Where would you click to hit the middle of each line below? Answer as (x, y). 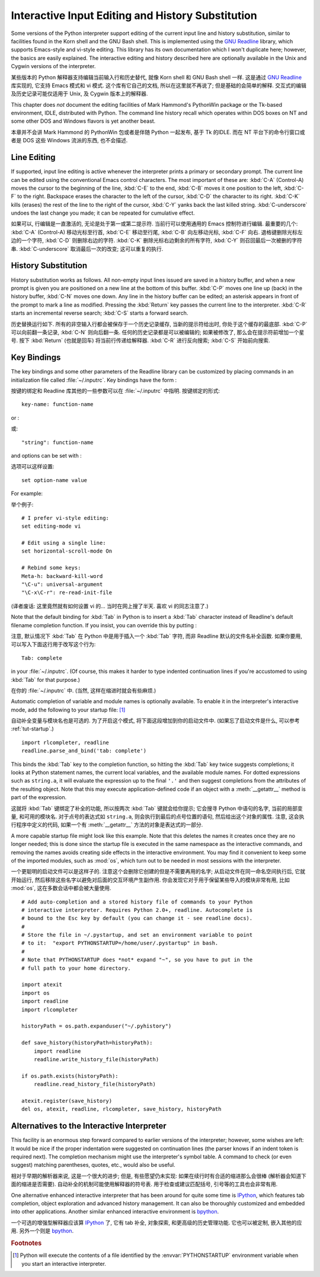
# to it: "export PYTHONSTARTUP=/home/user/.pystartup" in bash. (120, 943)
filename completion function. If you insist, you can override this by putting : (104, 625)
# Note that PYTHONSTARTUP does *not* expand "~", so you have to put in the (137, 960)
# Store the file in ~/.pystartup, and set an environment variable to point (137, 935)
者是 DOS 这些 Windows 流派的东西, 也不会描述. (69, 141)
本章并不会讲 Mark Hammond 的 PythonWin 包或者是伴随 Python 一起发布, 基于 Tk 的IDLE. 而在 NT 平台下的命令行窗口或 (158, 132)
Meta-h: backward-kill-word (62, 576)
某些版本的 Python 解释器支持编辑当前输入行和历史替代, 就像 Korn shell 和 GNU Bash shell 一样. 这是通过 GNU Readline (156, 77)
